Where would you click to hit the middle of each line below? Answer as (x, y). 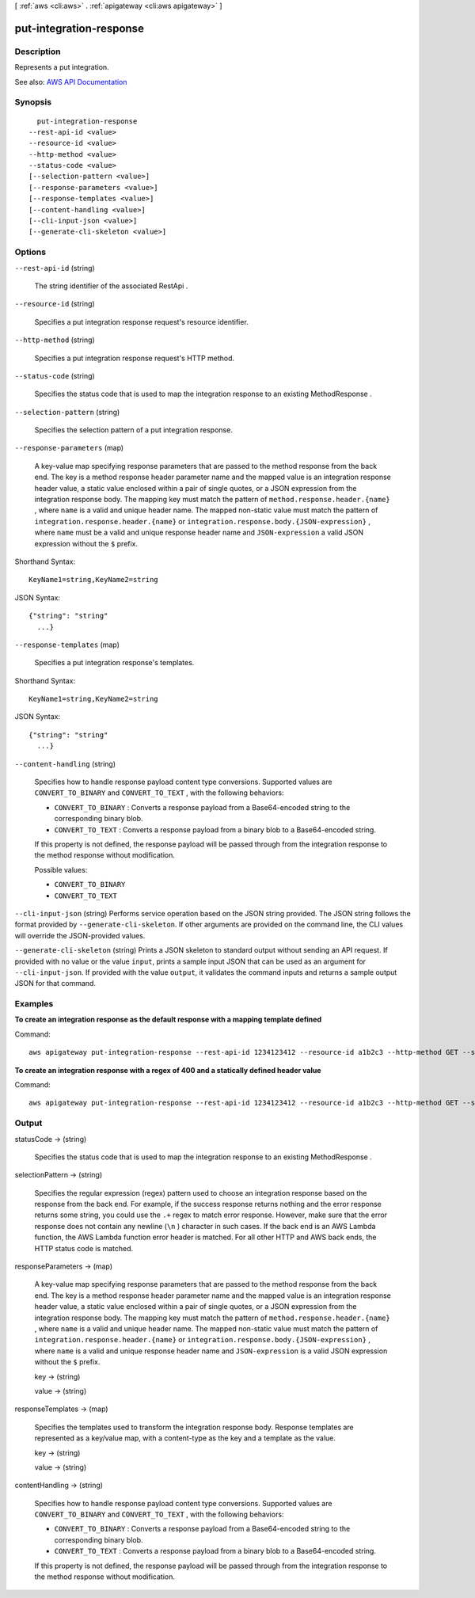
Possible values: (61, 869)
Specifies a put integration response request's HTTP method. (135, 358)
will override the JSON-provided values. (80, 935)
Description (38, 51)
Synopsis (33, 102)
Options (30, 252)
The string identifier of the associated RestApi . (111, 286)
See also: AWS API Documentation (71, 82)
